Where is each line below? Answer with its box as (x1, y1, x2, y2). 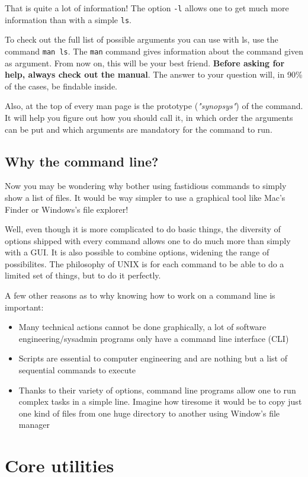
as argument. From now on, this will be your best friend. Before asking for (5, 56, 285, 69)
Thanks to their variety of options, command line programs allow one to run (18, 383, 296, 396)
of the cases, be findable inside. (5, 79, 118, 92)
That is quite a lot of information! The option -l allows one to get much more (5, 2, 289, 14)
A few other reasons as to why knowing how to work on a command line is (5, 289, 275, 302)
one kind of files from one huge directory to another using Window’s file (18, 406, 280, 419)
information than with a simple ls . (5, 13, 131, 25)
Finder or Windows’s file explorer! (5, 203, 129, 215)
